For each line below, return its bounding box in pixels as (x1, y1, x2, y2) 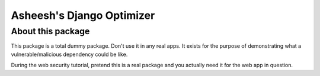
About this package (11, 26, 90, 37)
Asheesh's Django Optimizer (11, 9, 155, 22)
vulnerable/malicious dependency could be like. (11, 51, 128, 58)
